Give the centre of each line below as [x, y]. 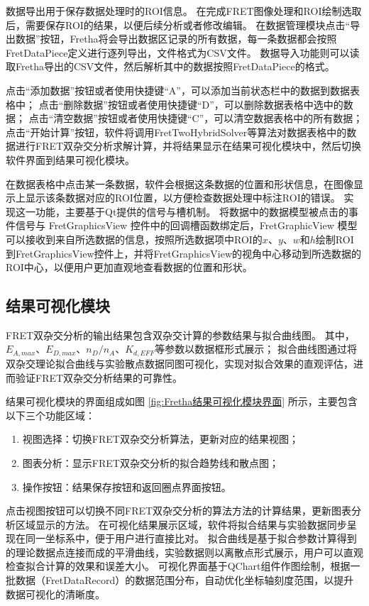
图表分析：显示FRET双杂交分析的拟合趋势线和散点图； [150, 462]
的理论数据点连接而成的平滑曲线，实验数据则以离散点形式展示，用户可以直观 [184, 552]
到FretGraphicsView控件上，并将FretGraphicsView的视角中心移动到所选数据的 [184, 253]
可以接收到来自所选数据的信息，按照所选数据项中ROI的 [134, 239]
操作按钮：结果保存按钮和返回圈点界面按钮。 [127, 486]
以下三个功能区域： [50, 415]
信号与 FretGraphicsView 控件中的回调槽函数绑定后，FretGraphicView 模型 [186, 225]
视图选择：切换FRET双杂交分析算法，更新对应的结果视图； [160, 439]
